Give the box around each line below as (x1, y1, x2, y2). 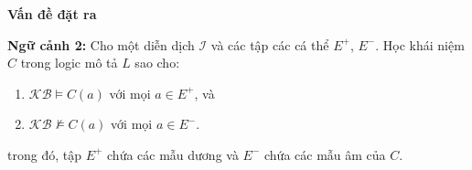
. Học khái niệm (375, 35, 465, 54)
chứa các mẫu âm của (263, 144, 386, 164)
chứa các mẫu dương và (107, 144, 239, 164)
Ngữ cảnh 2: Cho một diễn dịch (7, 35, 195, 54)
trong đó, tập (7, 144, 81, 164)
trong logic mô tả (20, 53, 118, 72)
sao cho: (134, 53, 180, 72)
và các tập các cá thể (210, 35, 329, 54)
